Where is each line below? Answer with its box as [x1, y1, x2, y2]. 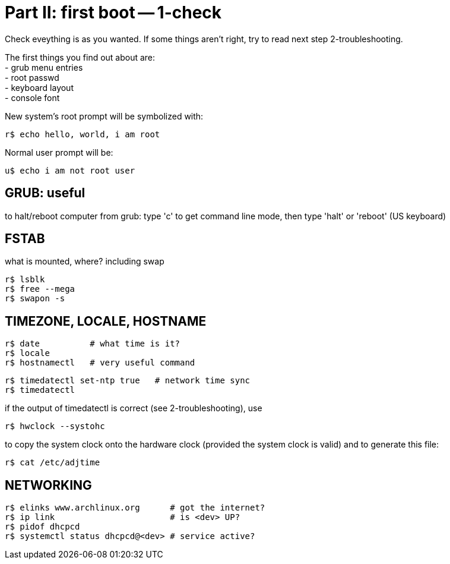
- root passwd [5, 72, 59, 83]
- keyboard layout [5, 82, 74, 93]
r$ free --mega [5, 284, 75, 294]
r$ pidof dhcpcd [5, 522, 80, 532]
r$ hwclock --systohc [5, 421, 105, 431]
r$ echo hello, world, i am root [5, 129, 160, 139]
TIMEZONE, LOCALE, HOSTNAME [5, 313, 207, 329]
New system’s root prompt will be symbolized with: [5, 111, 204, 121]
